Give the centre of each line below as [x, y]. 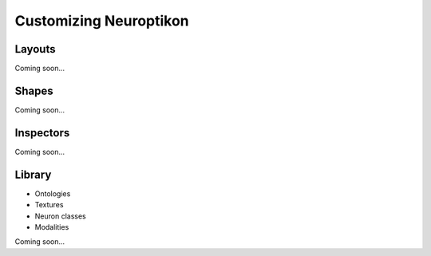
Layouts [35, 49]
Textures [49, 205]
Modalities [52, 226]
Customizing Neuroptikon [102, 21]
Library [33, 174]
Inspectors [42, 133]
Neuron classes [61, 216]
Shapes [34, 91]
